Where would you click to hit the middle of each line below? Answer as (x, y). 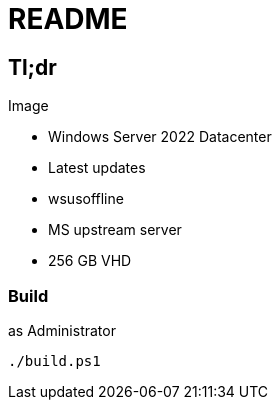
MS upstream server (115, 230)
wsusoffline (86, 199)
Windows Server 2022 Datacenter (160, 137)
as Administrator (62, 330)
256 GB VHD (90, 261)
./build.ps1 (54, 360)
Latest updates (97, 168)
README (68, 19)
